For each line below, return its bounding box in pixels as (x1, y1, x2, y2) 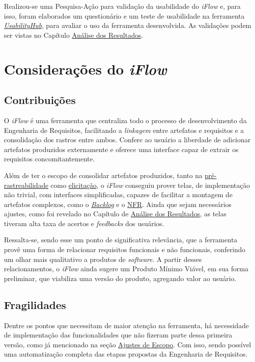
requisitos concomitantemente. (4, 154, 95, 164)
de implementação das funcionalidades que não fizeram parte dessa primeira (4, 330, 232, 340)
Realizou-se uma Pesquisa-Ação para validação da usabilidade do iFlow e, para (4, 1, 241, 11)
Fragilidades (4, 297, 66, 312)
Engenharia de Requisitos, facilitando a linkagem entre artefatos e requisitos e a (4, 125, 244, 135)
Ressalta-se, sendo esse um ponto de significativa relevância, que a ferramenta (4, 234, 237, 245)
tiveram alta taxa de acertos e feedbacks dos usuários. (4, 218, 164, 228)
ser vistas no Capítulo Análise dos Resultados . (4, 29, 143, 40)
